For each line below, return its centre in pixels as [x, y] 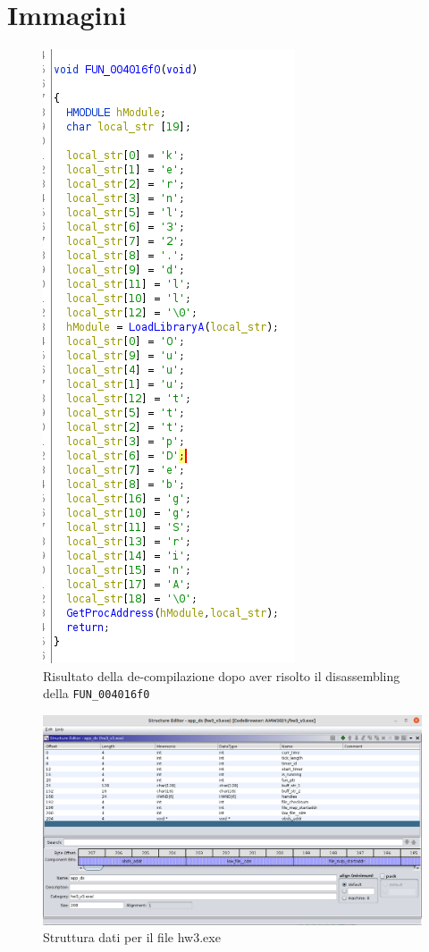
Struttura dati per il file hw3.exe [132, 937]
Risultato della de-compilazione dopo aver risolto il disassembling [222, 675]
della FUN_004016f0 [97, 693]
